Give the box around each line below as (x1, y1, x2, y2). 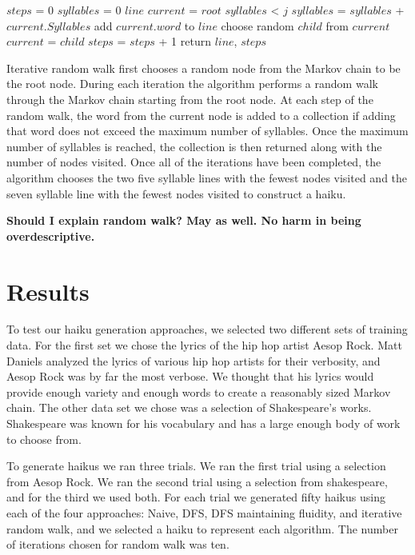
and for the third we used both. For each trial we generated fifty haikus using (6, 489, 385, 505)
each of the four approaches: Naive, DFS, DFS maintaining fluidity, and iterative (6, 504, 402, 521)
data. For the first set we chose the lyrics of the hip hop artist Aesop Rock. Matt (6, 337, 402, 353)
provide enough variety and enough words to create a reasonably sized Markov (6, 383, 391, 400)
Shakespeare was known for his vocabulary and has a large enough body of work (6, 415, 401, 431)
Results (6, 274, 90, 307)
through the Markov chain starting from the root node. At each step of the (6, 90, 373, 107)
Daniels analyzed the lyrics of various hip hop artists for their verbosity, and (6, 352, 381, 369)
